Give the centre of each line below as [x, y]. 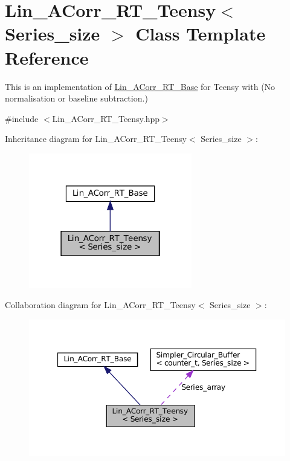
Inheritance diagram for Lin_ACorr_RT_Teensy [96, 139]
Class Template [201, 34]
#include [22, 118]
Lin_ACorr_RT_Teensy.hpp [106, 118]
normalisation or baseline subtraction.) [76, 98]
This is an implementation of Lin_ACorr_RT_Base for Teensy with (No [140, 86]
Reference [47, 57]
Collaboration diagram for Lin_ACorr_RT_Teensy [100, 305]
